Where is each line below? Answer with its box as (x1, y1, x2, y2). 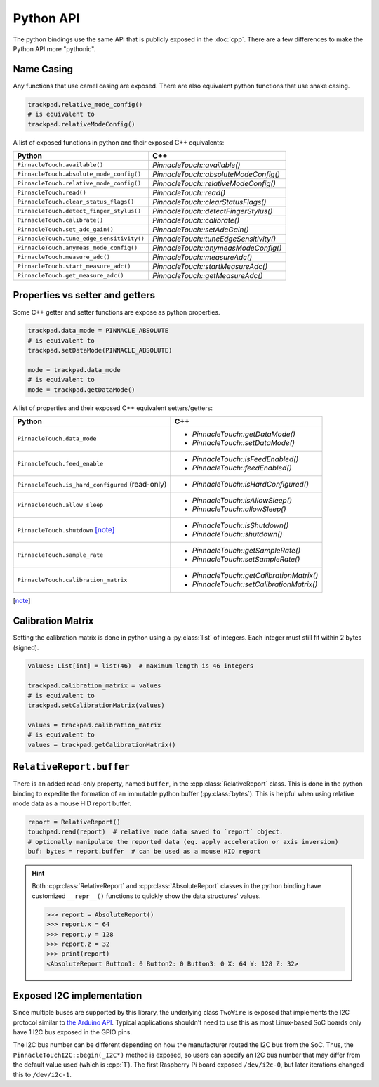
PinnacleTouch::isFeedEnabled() (192, 454, 299, 464)
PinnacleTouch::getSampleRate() (192, 546, 301, 555)
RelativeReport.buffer (13, 761, 130, 772)
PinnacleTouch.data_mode (17, 435, 97, 442)
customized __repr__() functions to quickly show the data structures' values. (32, 892, 261, 900)
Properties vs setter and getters (13, 289, 156, 301)
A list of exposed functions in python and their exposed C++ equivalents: (13, 138, 225, 147)
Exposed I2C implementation (13, 990, 142, 1002)
